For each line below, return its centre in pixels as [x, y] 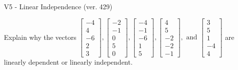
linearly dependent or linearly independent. [68, 61]
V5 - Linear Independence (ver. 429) [58, 6]
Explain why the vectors [40, 37]
